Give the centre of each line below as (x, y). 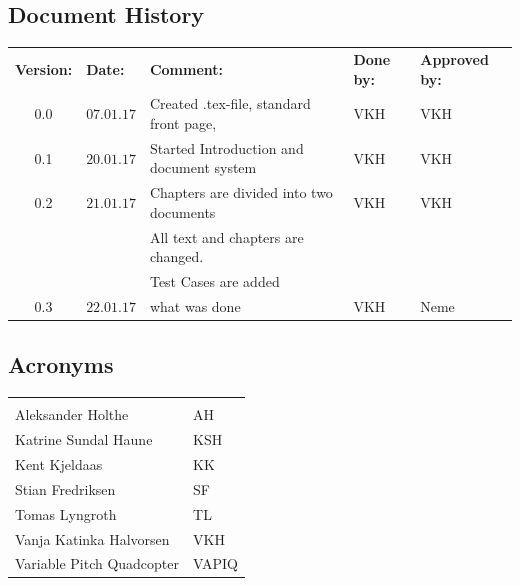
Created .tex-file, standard (230, 103)
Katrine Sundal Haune (84, 439)
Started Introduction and (226, 147)
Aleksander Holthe (72, 414)
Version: (44, 68)
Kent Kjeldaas (59, 463)
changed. (176, 256)
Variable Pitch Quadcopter (97, 563)
